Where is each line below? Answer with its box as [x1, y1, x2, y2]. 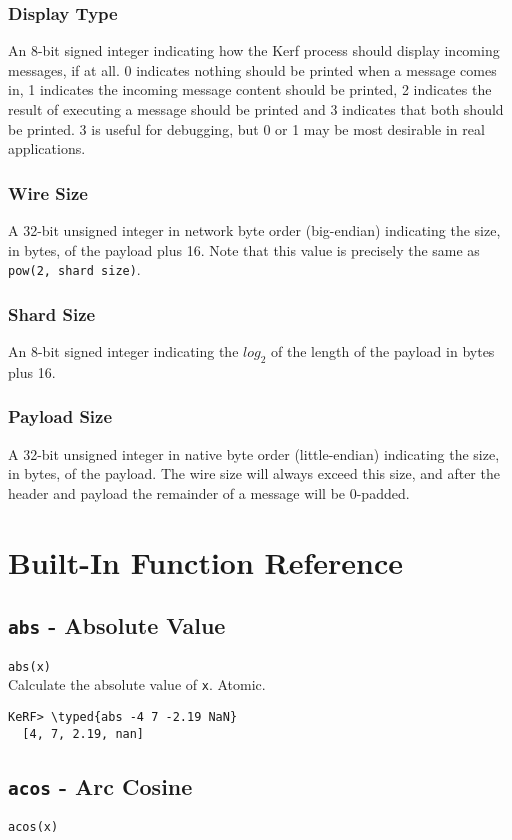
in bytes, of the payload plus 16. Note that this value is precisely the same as [8, 239, 480, 260]
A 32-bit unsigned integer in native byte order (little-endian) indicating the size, [8, 443, 500, 464]
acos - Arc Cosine [8, 770, 193, 801]
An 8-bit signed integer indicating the [8, 341, 239, 362]
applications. [8, 138, 86, 159]
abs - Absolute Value [8, 610, 226, 641]
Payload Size [8, 404, 113, 429]
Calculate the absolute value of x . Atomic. [8, 674, 266, 695]
